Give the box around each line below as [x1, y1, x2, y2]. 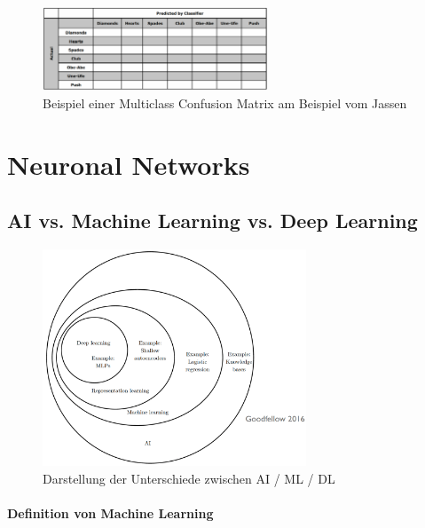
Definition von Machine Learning [7, 503, 214, 522]
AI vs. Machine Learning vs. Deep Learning [7, 207, 418, 234]
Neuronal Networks [7, 146, 250, 182]
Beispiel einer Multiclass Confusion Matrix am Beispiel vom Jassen [43, 93, 407, 112]
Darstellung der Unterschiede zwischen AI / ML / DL [43, 469, 335, 487]
